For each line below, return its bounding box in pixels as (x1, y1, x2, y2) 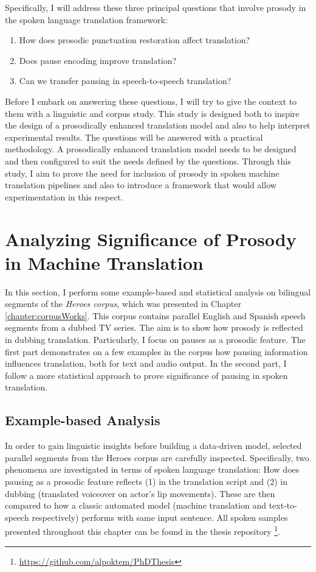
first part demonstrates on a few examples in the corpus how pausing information (5, 345, 308, 358)
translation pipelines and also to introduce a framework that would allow (5, 178, 276, 191)
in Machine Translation (5, 250, 204, 275)
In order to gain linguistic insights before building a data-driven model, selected (5, 439, 302, 452)
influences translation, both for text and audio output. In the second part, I (5, 357, 287, 370)
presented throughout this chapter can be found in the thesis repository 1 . (5, 523, 280, 537)
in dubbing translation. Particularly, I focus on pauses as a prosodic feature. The (5, 333, 306, 345)
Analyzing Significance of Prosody (5, 226, 297, 251)
